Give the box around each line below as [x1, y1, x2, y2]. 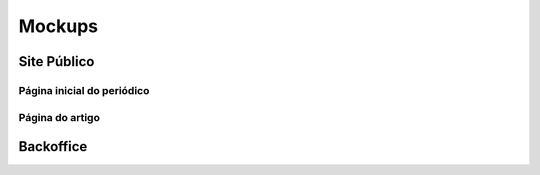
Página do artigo [18, 110, 100, 124]
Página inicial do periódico [18, 83, 150, 97]
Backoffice [18, 138, 88, 155]
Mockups [18, 15, 99, 37]
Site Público [18, 53, 95, 70]
